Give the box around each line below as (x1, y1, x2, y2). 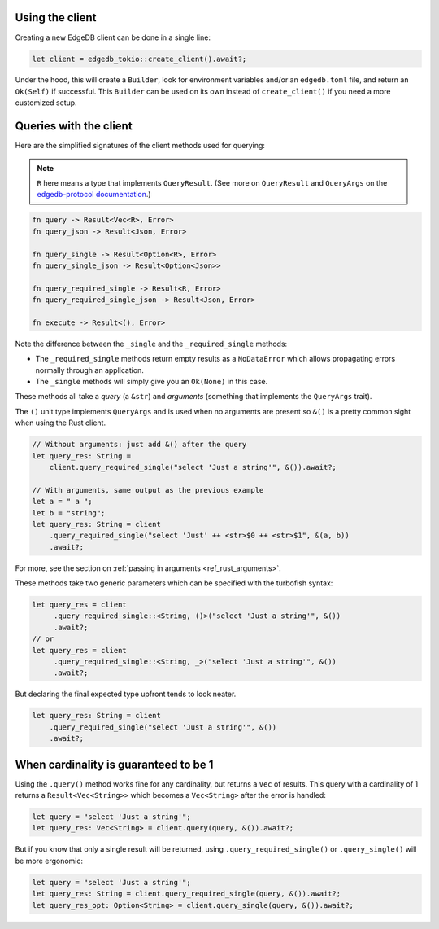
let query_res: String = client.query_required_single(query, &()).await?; (32, 889, 341, 899)
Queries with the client (15, 119, 133, 134)
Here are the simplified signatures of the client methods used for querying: (15, 141, 266, 151)
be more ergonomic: (15, 856, 83, 865)
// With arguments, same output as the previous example (32, 485, 264, 494)
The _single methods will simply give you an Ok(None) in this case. (35, 377, 268, 386)
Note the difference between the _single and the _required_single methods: (15, 339, 288, 348)
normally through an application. (35, 365, 144, 375)
